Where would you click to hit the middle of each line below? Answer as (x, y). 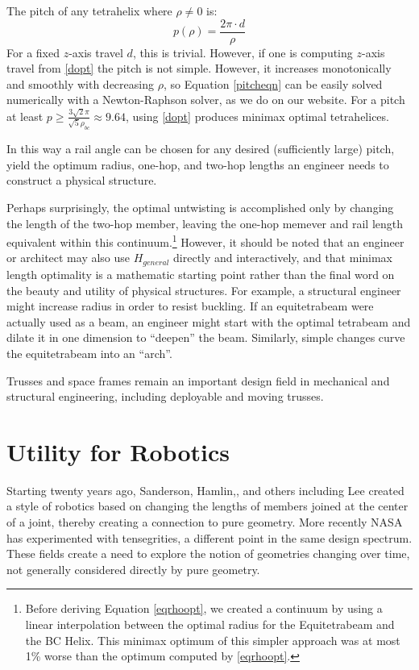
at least (25, 116)
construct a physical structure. (82, 180)
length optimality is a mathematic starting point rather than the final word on (201, 274)
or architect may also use (68, 258)
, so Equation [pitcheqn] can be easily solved (273, 83)
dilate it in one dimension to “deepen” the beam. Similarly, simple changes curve (206, 337)
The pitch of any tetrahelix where (89, 10)
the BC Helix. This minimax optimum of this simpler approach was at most (213, 640)
